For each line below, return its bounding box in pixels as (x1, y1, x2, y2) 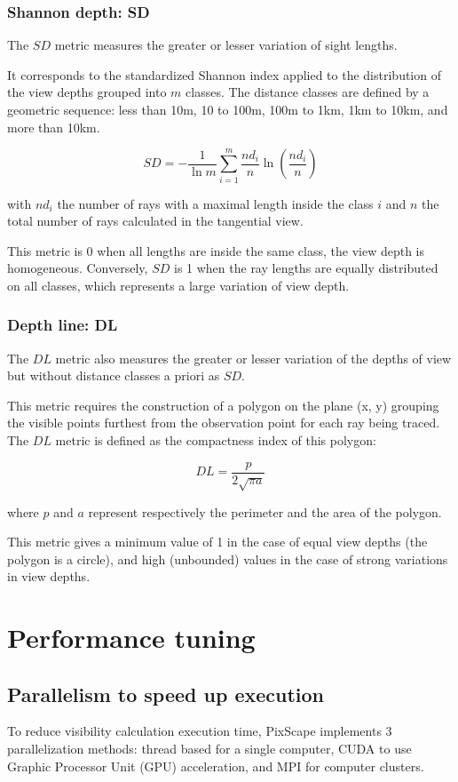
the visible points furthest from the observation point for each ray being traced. (7, 413, 440, 432)
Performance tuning (7, 619, 256, 656)
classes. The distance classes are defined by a (186, 83, 430, 101)
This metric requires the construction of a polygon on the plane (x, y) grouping (7, 395, 439, 414)
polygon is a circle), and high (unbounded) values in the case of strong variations (7, 549, 448, 568)
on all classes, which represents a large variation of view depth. (7, 275, 350, 294)
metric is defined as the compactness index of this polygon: (55, 431, 376, 450)
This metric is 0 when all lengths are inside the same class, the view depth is (7, 241, 425, 259)
